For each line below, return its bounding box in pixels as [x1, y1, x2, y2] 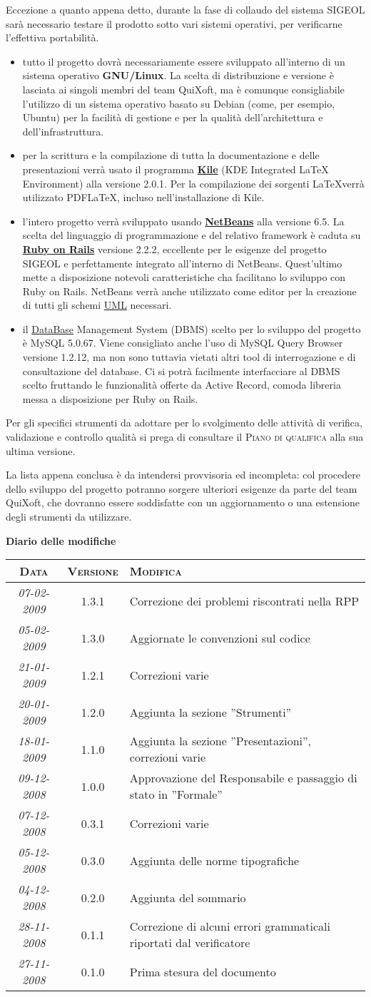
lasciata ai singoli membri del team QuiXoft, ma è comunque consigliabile [22, 81, 345, 96]
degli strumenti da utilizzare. [6, 509, 132, 523]
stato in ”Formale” [129, 786, 223, 803]
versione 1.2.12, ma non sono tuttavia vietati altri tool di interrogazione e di [22, 349, 356, 364]
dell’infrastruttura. [22, 123, 104, 138]
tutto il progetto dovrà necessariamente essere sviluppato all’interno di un [22, 53, 345, 68]
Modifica [129, 563, 182, 580]
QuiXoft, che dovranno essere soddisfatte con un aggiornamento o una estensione [6, 495, 360, 510]
